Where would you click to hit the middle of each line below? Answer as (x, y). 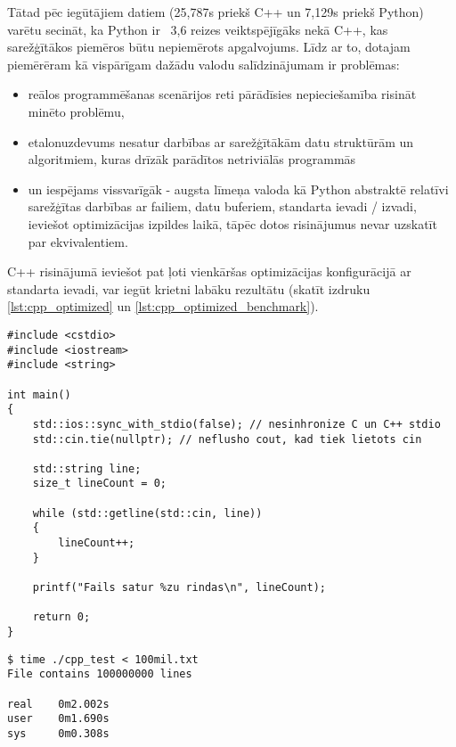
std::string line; (87, 468)
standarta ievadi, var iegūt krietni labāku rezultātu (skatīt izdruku (189, 288)
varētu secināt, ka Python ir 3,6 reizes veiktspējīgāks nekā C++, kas (198, 29)
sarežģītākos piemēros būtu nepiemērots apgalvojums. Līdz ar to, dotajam (209, 47)
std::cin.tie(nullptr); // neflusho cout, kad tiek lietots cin (227, 439)
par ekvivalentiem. (78, 241)
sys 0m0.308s (58, 733)
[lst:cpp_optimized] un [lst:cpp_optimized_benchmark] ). (163, 306)
